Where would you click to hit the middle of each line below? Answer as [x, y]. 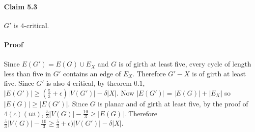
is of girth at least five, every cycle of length [185, 64]
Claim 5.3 [21, 6]
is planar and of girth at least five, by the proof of [173, 103]
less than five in [28, 73]
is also [56, 83]
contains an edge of [92, 73]
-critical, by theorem [101, 83]
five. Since [19, 83]
